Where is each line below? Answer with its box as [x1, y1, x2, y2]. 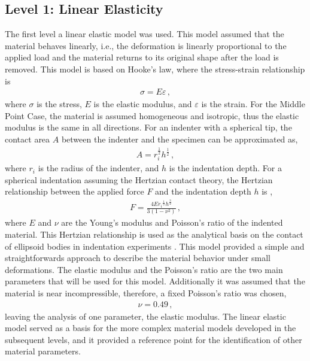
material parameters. [5, 345, 81, 357]
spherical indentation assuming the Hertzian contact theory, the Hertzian [5, 173, 273, 186]
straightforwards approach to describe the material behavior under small [5, 251, 271, 264]
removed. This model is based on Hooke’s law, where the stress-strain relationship [5, 62, 305, 75]
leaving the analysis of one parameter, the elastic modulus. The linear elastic [5, 310, 286, 322]
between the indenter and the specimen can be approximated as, [61, 132, 298, 145]
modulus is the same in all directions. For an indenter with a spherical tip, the [5, 121, 292, 134]
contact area [5, 132, 50, 145]
